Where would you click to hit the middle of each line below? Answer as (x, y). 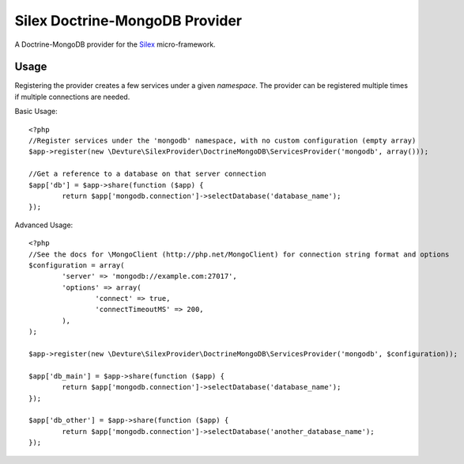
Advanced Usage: (44, 225)
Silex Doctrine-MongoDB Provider (128, 21)
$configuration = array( (77, 265)
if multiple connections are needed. (72, 97)
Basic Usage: (36, 112)
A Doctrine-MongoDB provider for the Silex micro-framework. (115, 44)
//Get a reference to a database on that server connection (147, 174)
